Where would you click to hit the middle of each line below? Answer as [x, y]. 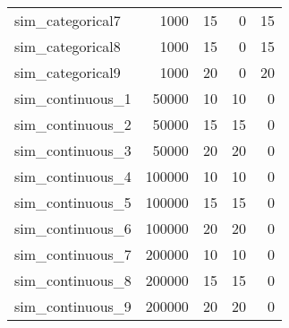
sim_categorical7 [68, 20]
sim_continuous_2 [73, 124]
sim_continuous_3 [73, 150]
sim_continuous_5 [73, 202]
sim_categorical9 [68, 72]
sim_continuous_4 [73, 176]
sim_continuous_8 [73, 280]
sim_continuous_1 [73, 98]
